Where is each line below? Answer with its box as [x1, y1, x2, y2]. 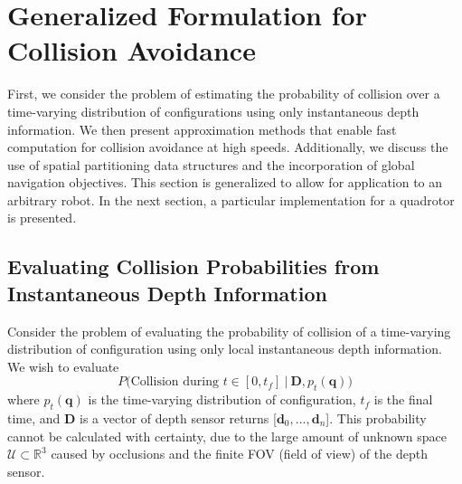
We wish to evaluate [7, 356, 119, 375]
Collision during [130, 375, 219, 389]
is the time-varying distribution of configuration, [88, 390, 356, 409]
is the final [373, 390, 433, 409]
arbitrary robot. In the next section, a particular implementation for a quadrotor [7, 190, 455, 209]
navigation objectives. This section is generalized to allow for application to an [7, 173, 443, 192]
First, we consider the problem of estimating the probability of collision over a [7, 84, 440, 103]
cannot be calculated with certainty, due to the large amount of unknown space [7, 426, 447, 445]
